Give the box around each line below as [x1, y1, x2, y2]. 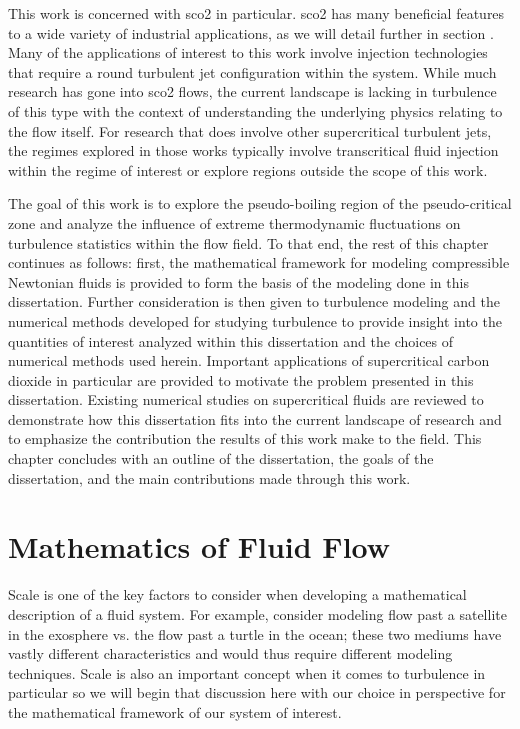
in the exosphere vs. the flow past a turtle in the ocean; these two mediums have [8, 623, 502, 644]
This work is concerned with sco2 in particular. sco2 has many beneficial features [8, 3, 505, 23]
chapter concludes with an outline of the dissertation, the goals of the [8, 448, 434, 469]
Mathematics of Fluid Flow [8, 526, 391, 567]
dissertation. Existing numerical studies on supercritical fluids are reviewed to [8, 389, 484, 410]
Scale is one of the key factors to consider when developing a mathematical [8, 584, 467, 605]
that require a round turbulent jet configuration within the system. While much [8, 61, 497, 82]
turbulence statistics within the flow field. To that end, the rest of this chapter [8, 232, 489, 253]
